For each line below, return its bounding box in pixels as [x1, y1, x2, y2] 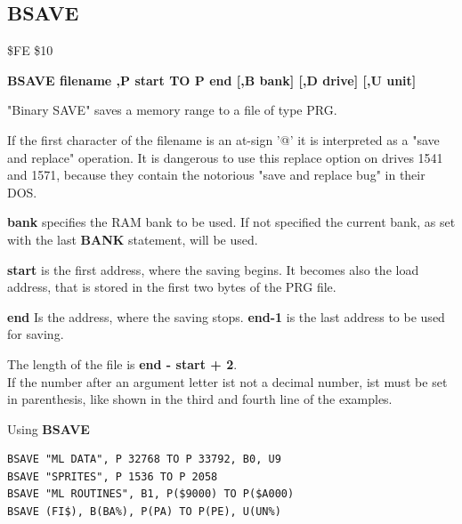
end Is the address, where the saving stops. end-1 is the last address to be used [7, 307, 445, 326]
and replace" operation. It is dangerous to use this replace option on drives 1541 [7, 148, 443, 166]
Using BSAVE [7, 419, 90, 438]
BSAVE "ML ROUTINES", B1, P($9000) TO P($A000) [7, 488, 295, 501]
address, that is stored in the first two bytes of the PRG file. [7, 278, 336, 296]
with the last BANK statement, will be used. [7, 230, 258, 248]
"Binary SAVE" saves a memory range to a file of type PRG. [7, 101, 337, 119]
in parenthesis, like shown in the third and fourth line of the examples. [7, 390, 393, 408]
